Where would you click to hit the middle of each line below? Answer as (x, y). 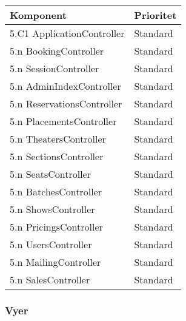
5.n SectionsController (57, 156)
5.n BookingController (57, 51)
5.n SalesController (50, 279)
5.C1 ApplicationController (67, 33)
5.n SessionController (55, 68)
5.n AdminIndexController (65, 86)
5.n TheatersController (58, 139)
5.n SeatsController (50, 174)
